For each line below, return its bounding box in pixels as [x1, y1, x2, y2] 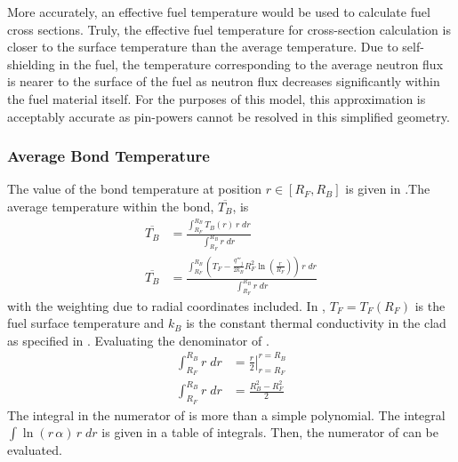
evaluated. [7, 441, 62, 459]
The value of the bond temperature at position [7, 179, 262, 198]
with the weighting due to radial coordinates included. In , [7, 296, 325, 315]
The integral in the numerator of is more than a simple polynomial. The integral [7, 405, 446, 424]
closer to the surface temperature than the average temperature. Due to [7, 37, 398, 56]
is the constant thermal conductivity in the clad [186, 314, 446, 332]
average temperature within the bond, [7, 196, 214, 215]
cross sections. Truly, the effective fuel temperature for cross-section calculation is [7, 20, 451, 38]
